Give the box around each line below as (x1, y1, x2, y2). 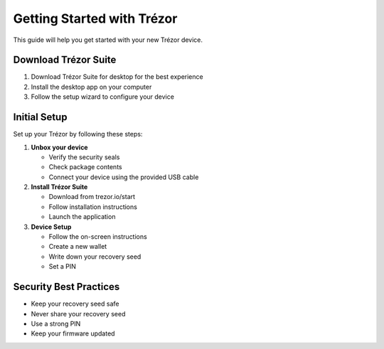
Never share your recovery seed (31, 309, 126, 318)
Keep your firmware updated (31, 329, 115, 338)
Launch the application (48, 213, 116, 221)
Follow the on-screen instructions (48, 232, 147, 241)
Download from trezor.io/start (48, 193, 135, 201)
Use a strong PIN (31, 319, 81, 328)
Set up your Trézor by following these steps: (13, 130, 143, 139)
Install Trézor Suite (31, 183, 88, 191)
